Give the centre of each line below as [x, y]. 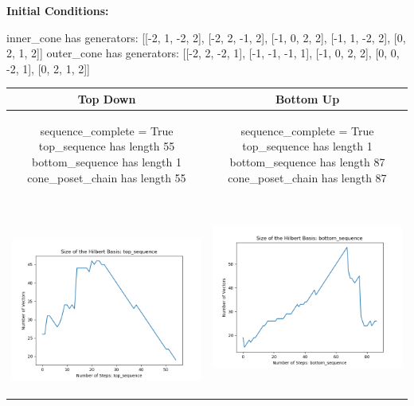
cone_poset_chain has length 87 [307, 177]
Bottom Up [307, 98]
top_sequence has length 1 [307, 146]
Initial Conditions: [58, 10]
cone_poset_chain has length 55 [107, 177]
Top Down [107, 98]
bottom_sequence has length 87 [307, 161]
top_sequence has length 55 [107, 146]
